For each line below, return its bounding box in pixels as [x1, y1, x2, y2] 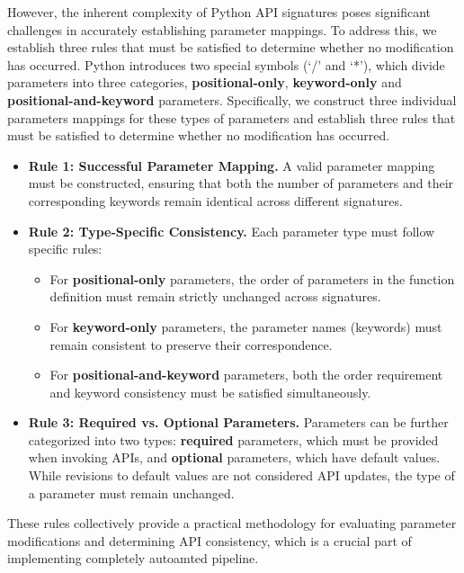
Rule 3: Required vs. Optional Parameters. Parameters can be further [28, 413, 449, 432]
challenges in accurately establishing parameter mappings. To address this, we [7, 20, 437, 39]
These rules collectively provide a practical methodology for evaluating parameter [7, 514, 457, 533]
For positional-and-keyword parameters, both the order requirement [49, 365, 443, 384]
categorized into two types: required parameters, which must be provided [28, 430, 439, 449]
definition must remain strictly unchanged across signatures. [49, 287, 381, 306]
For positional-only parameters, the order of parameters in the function [49, 269, 455, 288]
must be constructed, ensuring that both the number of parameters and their [28, 174, 454, 192]
